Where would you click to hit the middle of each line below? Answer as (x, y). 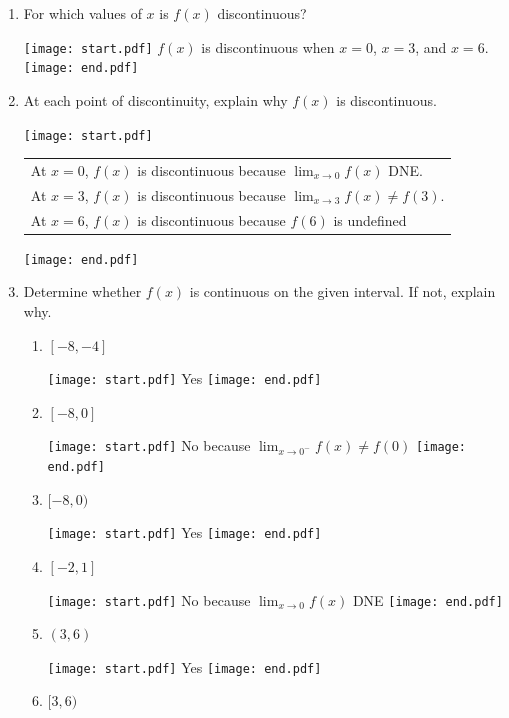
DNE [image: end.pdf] (427, 599)
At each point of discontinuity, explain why (155, 99)
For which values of (82, 13)
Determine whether (82, 291)
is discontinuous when (268, 46)
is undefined (370, 219)
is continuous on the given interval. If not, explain (342, 291)
